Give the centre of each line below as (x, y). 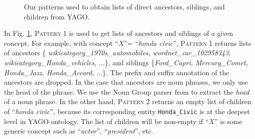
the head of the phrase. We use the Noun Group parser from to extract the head (127, 91)
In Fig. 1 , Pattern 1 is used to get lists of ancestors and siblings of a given (119, 33)
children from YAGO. (57, 16)
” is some (228, 121)
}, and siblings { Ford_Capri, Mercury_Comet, (176, 62)
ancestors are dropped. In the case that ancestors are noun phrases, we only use (126, 82)
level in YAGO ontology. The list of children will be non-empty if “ (107, 121)
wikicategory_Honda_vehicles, (50, 62)
